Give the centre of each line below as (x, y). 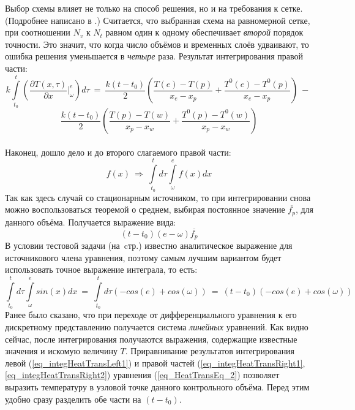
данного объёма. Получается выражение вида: (91, 222)
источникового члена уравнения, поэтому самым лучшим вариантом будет (143, 257)
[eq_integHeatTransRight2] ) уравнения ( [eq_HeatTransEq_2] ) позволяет (142, 375)
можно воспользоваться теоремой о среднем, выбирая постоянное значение (145, 209)
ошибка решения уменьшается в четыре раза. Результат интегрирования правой (154, 56)
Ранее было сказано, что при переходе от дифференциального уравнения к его (151, 315)
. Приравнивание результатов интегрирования (210, 351)
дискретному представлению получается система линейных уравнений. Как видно (157, 327)
